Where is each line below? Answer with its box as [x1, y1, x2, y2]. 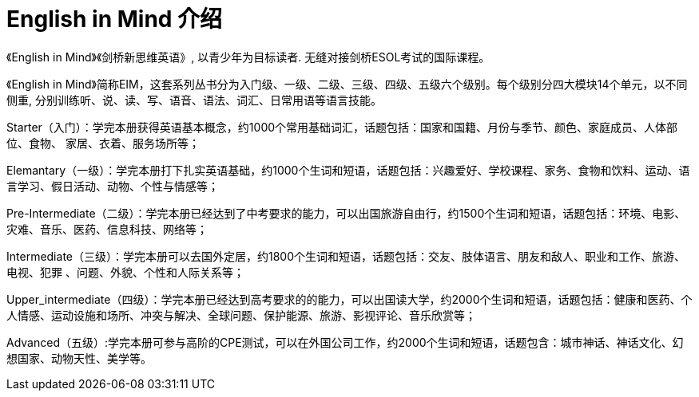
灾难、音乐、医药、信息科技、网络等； [6, 222, 208, 236]
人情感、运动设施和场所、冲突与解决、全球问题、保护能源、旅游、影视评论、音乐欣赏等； [6, 308, 476, 322]
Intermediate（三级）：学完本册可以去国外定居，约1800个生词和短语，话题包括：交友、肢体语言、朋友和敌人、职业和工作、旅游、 [6, 249, 685, 263]
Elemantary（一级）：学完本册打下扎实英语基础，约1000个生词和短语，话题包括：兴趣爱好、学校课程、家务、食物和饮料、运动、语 [6, 163, 690, 177]
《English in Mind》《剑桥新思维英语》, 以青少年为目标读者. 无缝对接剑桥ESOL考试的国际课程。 [6, 49, 490, 64]
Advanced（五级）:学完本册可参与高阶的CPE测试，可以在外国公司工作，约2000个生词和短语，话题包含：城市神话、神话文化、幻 [6, 335, 684, 349]
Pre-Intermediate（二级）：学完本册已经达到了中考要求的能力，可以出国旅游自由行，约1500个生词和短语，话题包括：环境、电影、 [6, 206, 686, 220]
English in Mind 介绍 [6, 6, 223, 33]
